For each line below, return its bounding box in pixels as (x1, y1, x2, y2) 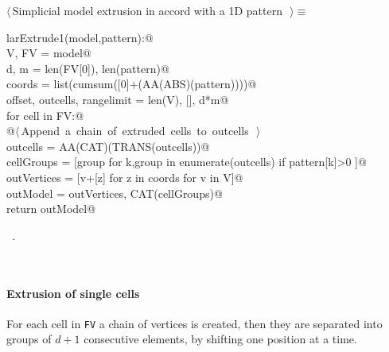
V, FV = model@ (6, 44, 91, 61)
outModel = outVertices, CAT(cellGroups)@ (6, 184, 223, 201)
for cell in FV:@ (6, 106, 84, 123)
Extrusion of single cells (6, 284, 140, 301)
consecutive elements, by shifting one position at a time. (84, 331, 357, 347)
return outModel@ (6, 200, 96, 217)
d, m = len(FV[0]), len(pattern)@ (6, 60, 169, 76)
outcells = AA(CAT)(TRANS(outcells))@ (6, 137, 210, 154)
